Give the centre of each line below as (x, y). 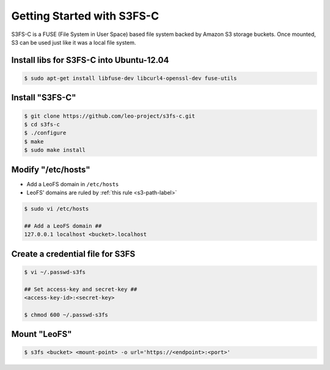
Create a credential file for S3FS (73, 254)
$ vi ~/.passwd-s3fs (55, 272)
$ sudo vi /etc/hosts (57, 209)
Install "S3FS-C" (44, 98)
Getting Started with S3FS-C (85, 16)
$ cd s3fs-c (42, 124)
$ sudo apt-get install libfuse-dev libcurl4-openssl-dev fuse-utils (130, 78)
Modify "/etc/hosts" (51, 169)
